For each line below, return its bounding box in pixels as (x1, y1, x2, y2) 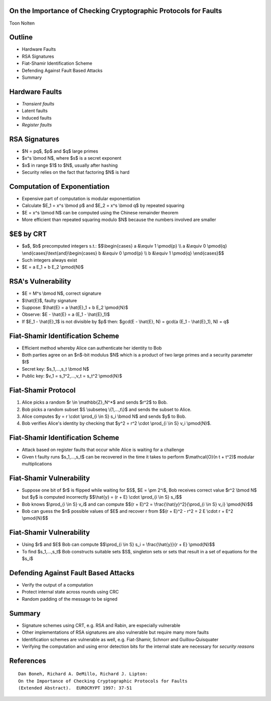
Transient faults (22, 100, 55, 106)
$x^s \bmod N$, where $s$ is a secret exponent (22, 155, 121, 161)
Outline (9, 33, 33, 42)
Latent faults (22, 108, 48, 114)
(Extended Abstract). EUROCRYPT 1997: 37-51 (18, 685, 132, 691)
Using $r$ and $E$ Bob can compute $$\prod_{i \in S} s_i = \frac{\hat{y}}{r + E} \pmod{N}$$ (22, 541, 215, 547)
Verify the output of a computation (22, 582, 93, 588)
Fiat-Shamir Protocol (9, 386, 76, 395)
